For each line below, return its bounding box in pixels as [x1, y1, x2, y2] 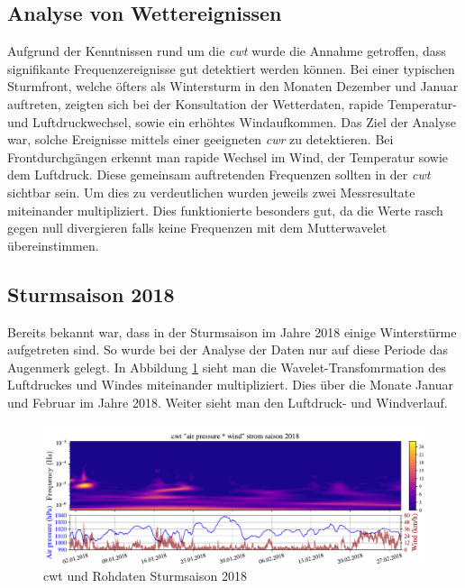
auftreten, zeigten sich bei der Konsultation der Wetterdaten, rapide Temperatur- [7, 94, 458, 113]
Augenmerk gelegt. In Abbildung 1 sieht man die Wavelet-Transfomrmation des [7, 357, 446, 376]
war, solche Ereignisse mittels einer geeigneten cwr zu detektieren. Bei [7, 130, 394, 149]
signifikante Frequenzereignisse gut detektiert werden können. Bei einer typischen [7, 59, 455, 78]
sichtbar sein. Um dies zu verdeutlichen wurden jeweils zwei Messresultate [7, 182, 415, 201]
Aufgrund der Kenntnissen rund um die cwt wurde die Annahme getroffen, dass [7, 41, 446, 60]
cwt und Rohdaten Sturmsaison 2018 [43, 566, 247, 585]
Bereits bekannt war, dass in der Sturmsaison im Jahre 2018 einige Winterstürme [7, 322, 457, 341]
